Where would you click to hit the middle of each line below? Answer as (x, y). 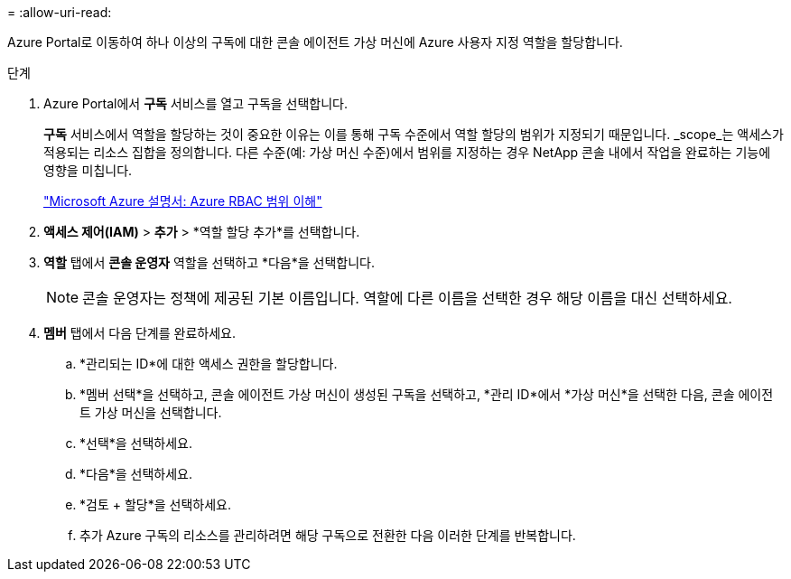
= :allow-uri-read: (60, 12)
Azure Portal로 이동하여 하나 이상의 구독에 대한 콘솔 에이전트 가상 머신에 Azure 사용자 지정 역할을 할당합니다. (315, 42)
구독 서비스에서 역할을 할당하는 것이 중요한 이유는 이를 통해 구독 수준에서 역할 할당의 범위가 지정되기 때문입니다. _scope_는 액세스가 (414, 134)
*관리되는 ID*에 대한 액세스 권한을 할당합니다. (209, 364)
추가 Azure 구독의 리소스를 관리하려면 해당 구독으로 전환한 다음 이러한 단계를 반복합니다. (328, 535)
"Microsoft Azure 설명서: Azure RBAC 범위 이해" (183, 201)
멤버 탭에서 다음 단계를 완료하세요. (140, 333)
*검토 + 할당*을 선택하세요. (155, 504)
